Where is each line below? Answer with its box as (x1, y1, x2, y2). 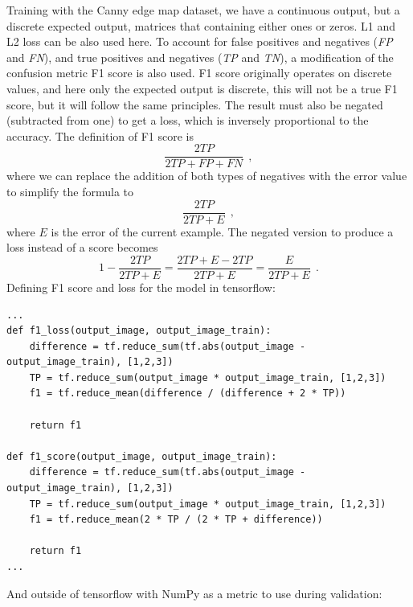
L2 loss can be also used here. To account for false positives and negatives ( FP (6, 33, 393, 50)
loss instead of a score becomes (6, 239, 158, 256)
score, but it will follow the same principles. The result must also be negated (6, 96, 383, 113)
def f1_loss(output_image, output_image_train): (6, 325, 272, 337)
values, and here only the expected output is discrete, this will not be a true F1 (6, 80, 398, 96)
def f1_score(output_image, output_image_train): (6, 450, 277, 462)
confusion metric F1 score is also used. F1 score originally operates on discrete (6, 64, 392, 81)
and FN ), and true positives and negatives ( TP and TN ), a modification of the (6, 48, 394, 65)
